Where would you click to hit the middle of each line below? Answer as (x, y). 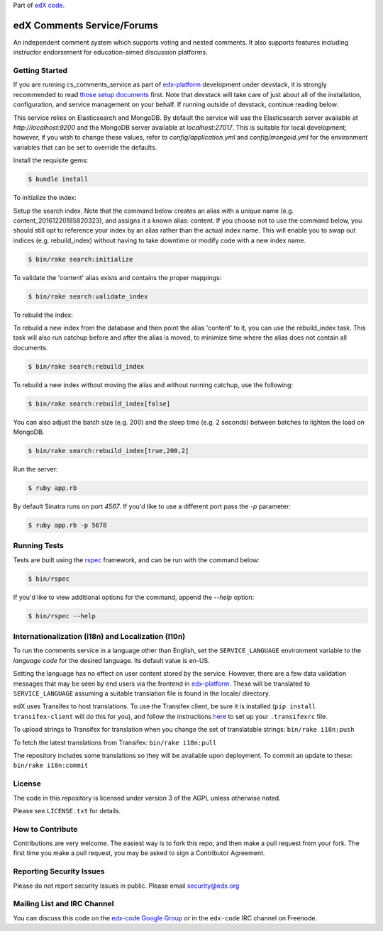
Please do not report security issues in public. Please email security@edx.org (126, 886)
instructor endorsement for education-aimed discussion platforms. (111, 52)
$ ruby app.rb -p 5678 (67, 525)
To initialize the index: (45, 198)
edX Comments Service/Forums (86, 25)
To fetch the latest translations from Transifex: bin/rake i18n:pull (115, 742)
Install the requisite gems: (51, 160)
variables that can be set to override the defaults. (85, 147)
